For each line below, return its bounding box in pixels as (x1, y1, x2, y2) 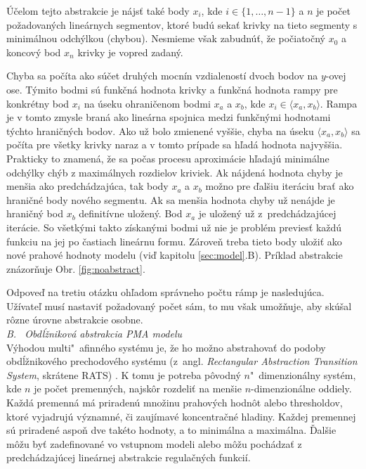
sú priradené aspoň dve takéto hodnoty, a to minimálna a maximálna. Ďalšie (6, 423, 336, 437)
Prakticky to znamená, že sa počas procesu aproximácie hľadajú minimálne (6, 150, 329, 165)
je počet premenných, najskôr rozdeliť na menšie (34, 381, 242, 396)
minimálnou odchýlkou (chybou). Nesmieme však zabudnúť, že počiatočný (6, 31, 326, 46)
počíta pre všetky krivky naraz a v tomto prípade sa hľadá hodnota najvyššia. (6, 137, 343, 152)
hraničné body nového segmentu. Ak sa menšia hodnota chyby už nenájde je (6, 192, 335, 207)
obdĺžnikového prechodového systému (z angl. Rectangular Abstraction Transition (6, 354, 358, 368)
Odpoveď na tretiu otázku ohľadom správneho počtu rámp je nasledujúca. (6, 285, 325, 300)
